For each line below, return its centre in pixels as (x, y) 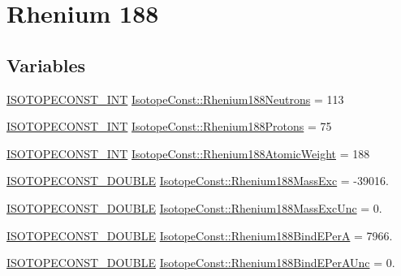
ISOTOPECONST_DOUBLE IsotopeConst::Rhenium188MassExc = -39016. (198, 181)
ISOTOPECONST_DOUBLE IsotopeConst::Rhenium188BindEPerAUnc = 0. (201, 263)
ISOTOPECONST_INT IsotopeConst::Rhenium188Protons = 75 (169, 126)
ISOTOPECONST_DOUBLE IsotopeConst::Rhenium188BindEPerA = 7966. (200, 235)
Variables (46, 65)
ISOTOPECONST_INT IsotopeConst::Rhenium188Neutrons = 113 (175, 99)
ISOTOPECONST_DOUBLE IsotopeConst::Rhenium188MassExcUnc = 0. (194, 207)
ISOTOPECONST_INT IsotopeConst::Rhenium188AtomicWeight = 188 (188, 153)
